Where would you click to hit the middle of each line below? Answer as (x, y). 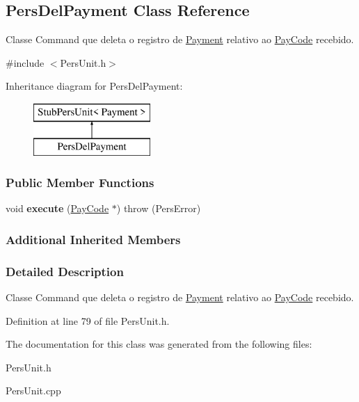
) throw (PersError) (159, 208)
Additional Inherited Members (93, 239)
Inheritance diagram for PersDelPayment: (94, 86)
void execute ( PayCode (57, 208)
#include (25, 62)
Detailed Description (65, 271)
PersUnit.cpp (33, 391)
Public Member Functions (80, 183)
